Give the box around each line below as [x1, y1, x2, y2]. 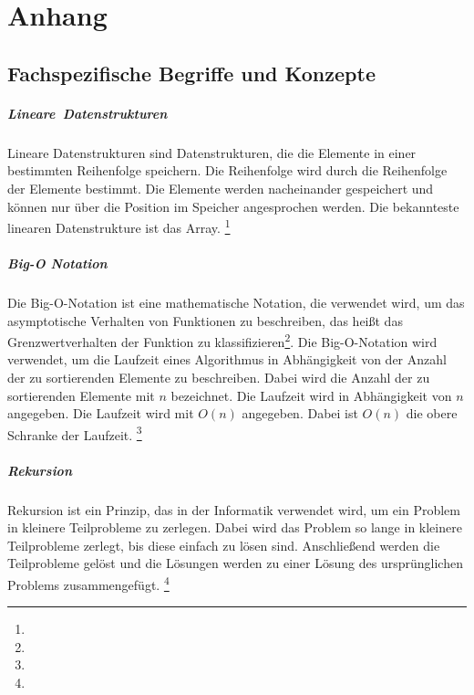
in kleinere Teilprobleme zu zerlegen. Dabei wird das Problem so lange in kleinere [7, 518, 462, 537]
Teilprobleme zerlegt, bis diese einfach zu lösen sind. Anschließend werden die [7, 535, 440, 554]
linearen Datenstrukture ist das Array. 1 [7, 216, 231, 237]
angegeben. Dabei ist [242, 404, 358, 423]
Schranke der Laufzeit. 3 [7, 422, 142, 444]
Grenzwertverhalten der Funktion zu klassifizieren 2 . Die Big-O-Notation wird [7, 330, 438, 351]
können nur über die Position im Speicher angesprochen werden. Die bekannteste [7, 196, 459, 216]
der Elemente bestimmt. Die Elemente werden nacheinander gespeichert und [7, 178, 434, 197]
